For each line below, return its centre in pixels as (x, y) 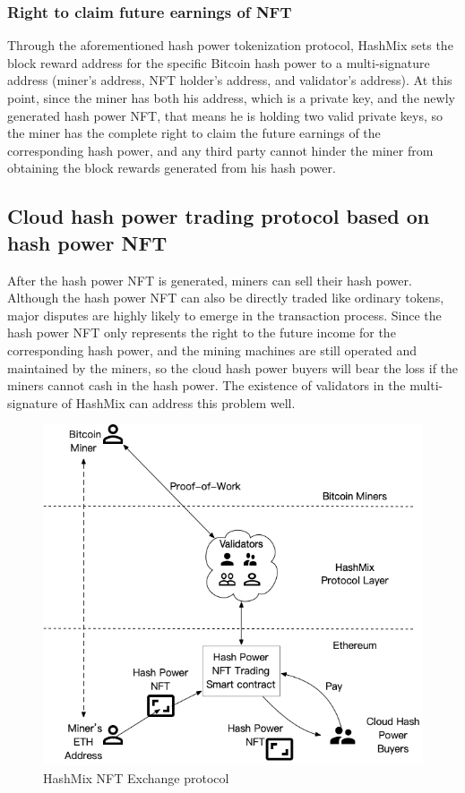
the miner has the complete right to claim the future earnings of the (194, 133)
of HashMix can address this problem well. (178, 402)
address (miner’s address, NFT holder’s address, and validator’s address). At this (230, 80)
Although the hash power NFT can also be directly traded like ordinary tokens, (226, 298)
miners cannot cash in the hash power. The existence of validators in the (207, 385)
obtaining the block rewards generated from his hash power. (172, 168)
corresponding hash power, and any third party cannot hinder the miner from (220, 150)
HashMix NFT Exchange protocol (136, 778)
